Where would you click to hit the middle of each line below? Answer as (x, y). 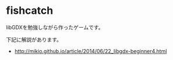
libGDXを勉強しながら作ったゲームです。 (55, 27)
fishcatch (30, 11)
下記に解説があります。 (34, 39)
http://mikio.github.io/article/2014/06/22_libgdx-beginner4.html (91, 51)
